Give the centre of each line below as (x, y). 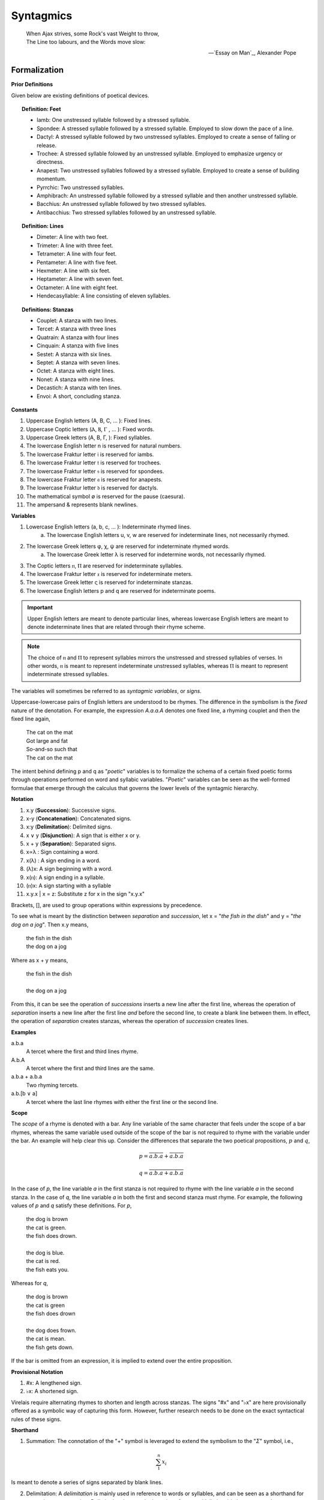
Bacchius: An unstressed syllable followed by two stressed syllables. (121, 204)
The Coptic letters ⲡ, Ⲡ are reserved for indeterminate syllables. (104, 565)
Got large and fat (47, 740)
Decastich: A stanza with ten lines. (79, 388)
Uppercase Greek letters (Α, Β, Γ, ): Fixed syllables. (89, 437)
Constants (25, 409)
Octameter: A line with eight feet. (77, 287)
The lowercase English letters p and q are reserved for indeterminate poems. (121, 590)
